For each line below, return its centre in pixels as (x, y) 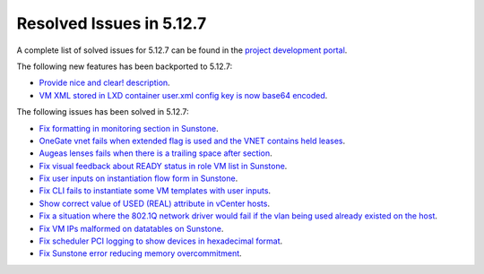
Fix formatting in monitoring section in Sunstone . (129, 128)
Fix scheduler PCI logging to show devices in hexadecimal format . (161, 241)
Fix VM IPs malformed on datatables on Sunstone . (131, 228)
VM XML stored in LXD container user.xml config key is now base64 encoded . (183, 95)
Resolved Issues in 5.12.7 (112, 23)
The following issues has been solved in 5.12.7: (103, 112)
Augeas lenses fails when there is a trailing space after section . (156, 153)
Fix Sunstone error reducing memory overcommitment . (140, 253)
